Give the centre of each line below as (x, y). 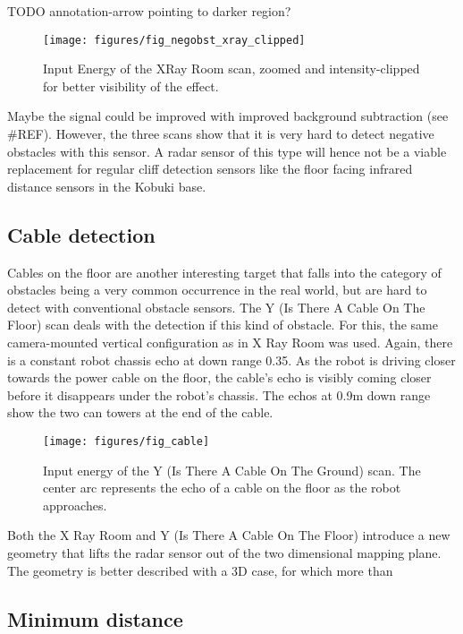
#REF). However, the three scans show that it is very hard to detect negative (221, 134)
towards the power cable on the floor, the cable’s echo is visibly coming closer (219, 377)
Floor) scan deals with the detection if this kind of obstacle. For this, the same (223, 325)
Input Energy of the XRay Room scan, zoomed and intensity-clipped (231, 69)
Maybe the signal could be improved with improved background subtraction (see (228, 116)
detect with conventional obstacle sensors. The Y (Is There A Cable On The (216, 307)
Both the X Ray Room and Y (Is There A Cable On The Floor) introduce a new (229, 535)
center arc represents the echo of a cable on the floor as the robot (222, 488)
